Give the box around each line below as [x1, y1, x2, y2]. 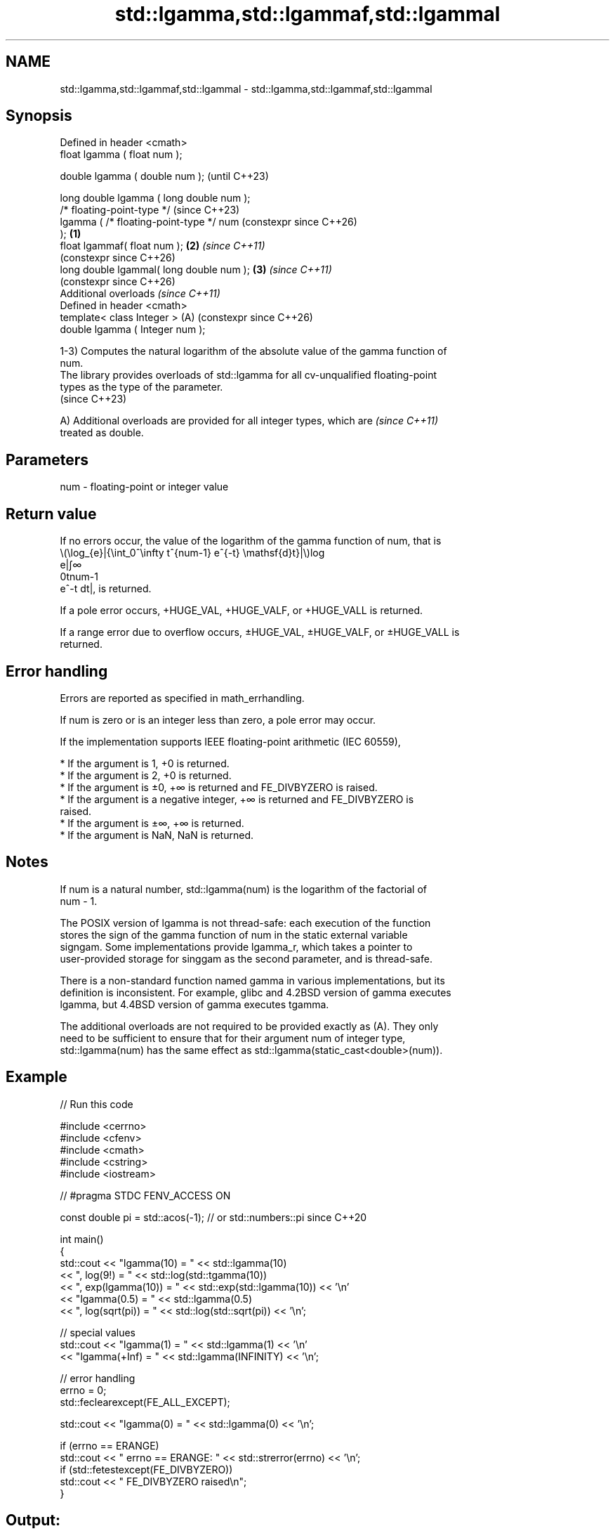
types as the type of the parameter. [60, 381, 223, 393]
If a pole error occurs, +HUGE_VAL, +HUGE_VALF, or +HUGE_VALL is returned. [60, 604, 423, 617]
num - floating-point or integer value [60, 481, 229, 493]
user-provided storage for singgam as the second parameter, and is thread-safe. [60, 952, 432, 965]
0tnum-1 [60, 571, 98, 583]
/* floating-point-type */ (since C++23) [60, 204, 240, 216]
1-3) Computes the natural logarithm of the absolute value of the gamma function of [60, 345, 447, 358]
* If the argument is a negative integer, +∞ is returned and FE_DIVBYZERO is [60, 793, 414, 805]
